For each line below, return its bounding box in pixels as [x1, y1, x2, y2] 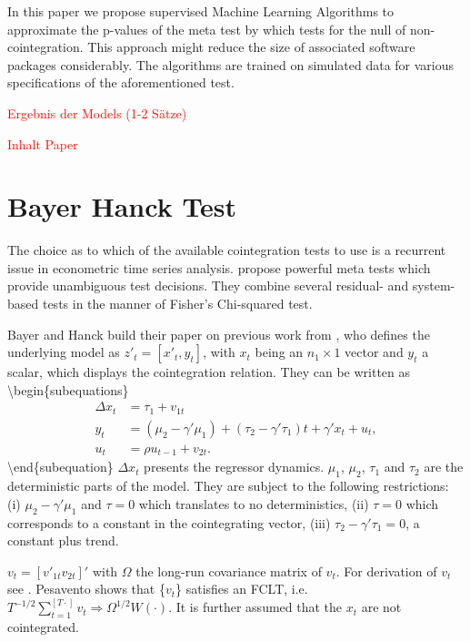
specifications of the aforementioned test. [7, 73, 235, 92]
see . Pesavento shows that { [7, 579, 165, 598]
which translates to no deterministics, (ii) [138, 494, 369, 513]
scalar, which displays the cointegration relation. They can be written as [7, 362, 411, 382]
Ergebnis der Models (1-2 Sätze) [7, 103, 187, 122]
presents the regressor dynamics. [144, 457, 325, 476]
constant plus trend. [7, 531, 119, 550]
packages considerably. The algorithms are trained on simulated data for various [7, 55, 455, 74]
